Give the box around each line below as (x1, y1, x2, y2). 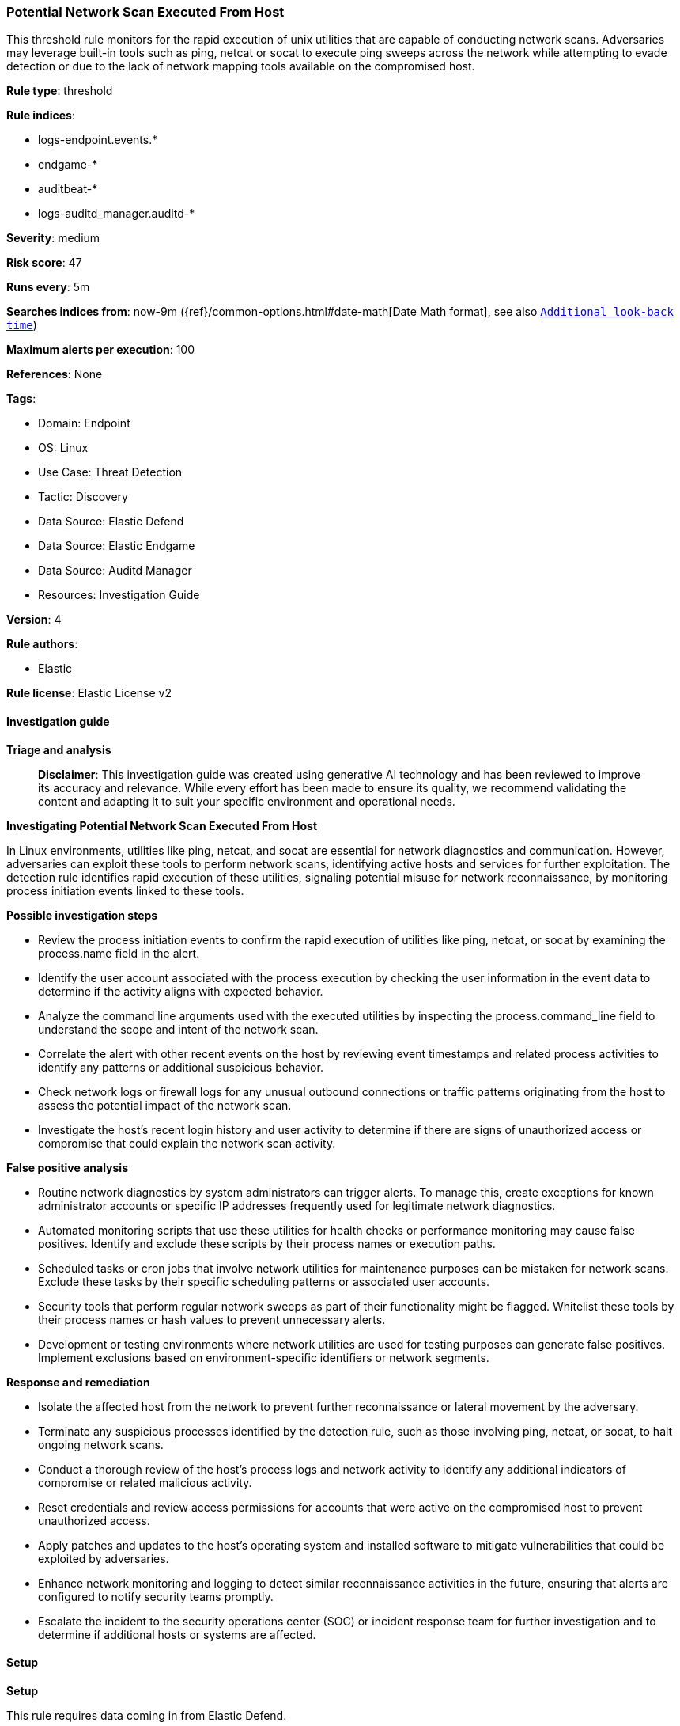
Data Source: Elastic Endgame (38, 539, 195, 553)
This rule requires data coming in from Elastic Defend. (6, 1708, 287, 1722)
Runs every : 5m (6, 280, 90, 294)
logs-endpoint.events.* (38, 133, 158, 147)
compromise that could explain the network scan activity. (38, 1136, 336, 1150)
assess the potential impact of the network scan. (38, 1098, 292, 1112)
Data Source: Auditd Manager (38, 563, 192, 578)
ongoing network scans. (38, 1437, 164, 1451)
